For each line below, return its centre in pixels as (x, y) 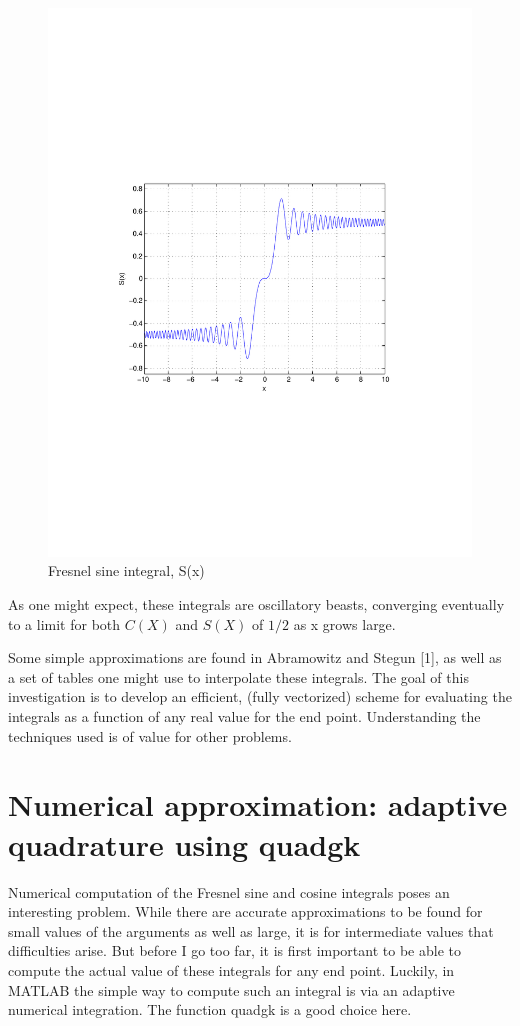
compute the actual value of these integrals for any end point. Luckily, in (231, 969)
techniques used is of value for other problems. (150, 735)
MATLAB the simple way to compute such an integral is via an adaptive (231, 989)
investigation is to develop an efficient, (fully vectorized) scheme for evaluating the (260, 696)
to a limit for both (64, 623)
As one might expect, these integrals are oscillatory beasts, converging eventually (256, 604)
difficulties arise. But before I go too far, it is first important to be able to (234, 950)
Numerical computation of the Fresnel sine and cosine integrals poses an (229, 891)
